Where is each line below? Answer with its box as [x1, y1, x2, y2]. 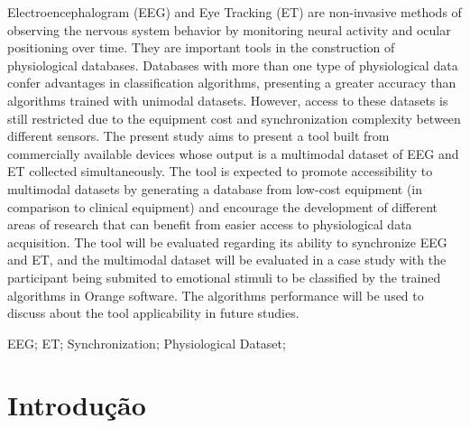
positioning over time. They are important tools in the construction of [7, 38, 395, 57]
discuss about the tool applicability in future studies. [7, 303, 300, 322]
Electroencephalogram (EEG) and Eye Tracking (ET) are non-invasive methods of [7, 3, 462, 21]
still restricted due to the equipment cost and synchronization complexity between [7, 108, 461, 127]
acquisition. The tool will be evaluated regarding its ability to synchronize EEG [7, 232, 447, 251]
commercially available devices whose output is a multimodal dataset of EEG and [7, 144, 459, 163]
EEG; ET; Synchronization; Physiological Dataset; [7, 333, 286, 352]
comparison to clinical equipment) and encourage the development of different [7, 197, 438, 216]
